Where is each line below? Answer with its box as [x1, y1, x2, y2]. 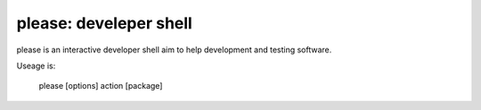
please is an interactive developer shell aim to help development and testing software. [16, 44, 332, 55]
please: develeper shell [16, 13, 193, 33]
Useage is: [16, 60, 56, 71]
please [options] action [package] [38, 81, 163, 91]
